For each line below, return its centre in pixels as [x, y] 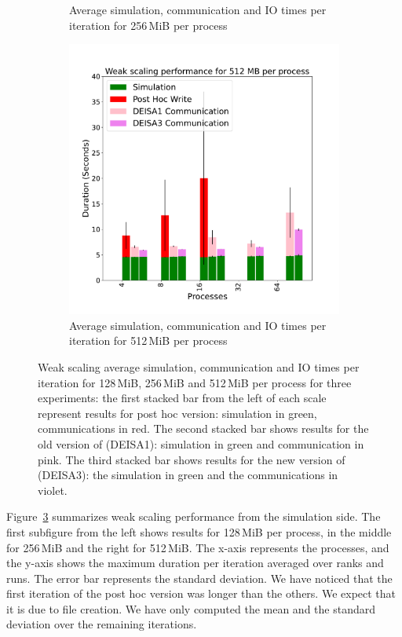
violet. [53, 490]
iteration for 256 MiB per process [148, 25]
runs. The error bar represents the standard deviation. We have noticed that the [199, 578]
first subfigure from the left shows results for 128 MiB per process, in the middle [199, 531]
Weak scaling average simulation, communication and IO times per [199, 366]
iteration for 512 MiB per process [148, 340]
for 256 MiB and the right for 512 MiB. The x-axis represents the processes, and [198, 547]
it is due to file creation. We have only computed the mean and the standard [191, 608]
